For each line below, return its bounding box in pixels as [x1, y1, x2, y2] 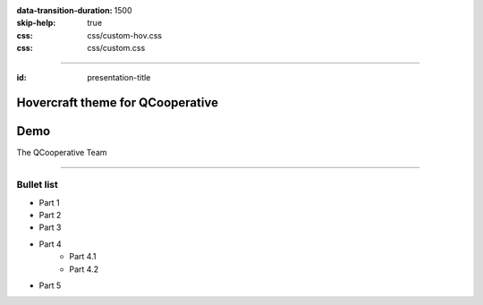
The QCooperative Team [16, 148, 107, 158]
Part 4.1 [69, 251, 97, 262]
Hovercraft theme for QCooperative [16, 95, 219, 111]
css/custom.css [87, 43, 146, 54]
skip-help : [16, 18, 56, 29]
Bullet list [16, 179, 58, 191]
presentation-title [87, 72, 151, 82]
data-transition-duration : [16, 5, 113, 15]
